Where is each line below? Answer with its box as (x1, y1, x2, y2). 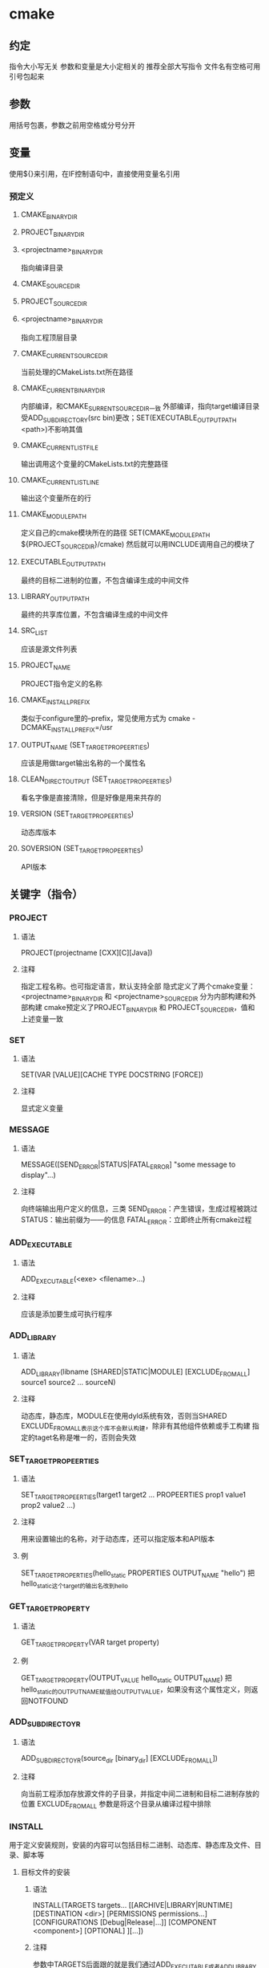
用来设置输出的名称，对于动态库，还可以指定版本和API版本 (20, 1534, 215, 1543)
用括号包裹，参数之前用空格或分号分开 (9, 120, 135, 129)
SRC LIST (20, 625, 48, 638)
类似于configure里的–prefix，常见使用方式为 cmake (20, 713, 191, 723)
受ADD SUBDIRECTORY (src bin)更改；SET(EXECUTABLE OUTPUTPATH (20, 413, 237, 424)
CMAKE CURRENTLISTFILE (20, 440, 98, 452)
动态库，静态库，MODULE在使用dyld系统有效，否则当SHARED (20, 1411, 227, 1420)
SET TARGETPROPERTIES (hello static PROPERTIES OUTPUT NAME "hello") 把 (20, 1567, 255, 1579)
